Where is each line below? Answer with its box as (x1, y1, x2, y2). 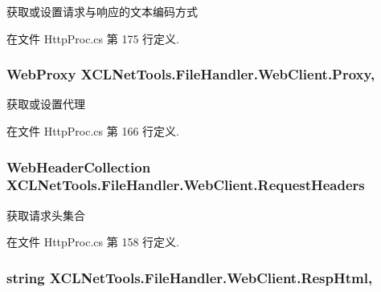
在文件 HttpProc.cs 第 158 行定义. (6, 233, 179, 250)
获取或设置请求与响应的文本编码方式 (6, 3, 198, 19)
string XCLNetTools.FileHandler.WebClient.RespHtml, (6, 267, 373, 287)
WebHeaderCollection (6, 156, 151, 176)
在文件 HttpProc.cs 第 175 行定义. (6, 30, 179, 47)
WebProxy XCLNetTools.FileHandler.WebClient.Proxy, (6, 64, 375, 84)
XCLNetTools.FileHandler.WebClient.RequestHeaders (6, 175, 365, 195)
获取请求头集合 (6, 206, 85, 223)
